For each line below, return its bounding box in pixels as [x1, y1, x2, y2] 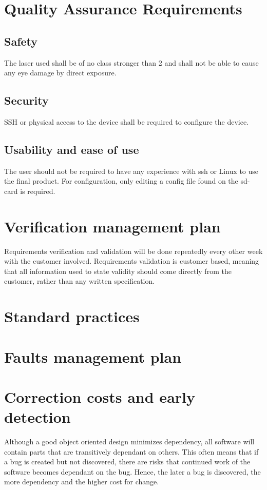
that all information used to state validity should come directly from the [4, 265, 232, 276]
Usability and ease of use [4, 141, 139, 157]
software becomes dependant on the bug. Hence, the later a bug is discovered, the [4, 466, 261, 477]
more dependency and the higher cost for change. [4, 476, 159, 487]
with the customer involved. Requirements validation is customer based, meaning [4, 256, 259, 266]
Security [4, 92, 49, 108]
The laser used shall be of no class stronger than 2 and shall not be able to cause [4, 57, 259, 68]
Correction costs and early [4, 386, 195, 407]
